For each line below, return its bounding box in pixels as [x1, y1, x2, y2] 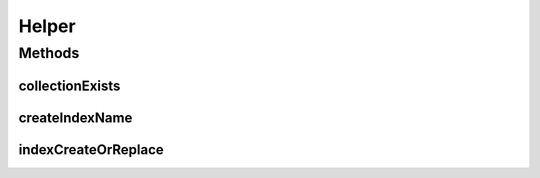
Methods [18, 44, 80, 62]
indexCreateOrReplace [18, 141, 164, 158]
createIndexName [18, 109, 133, 126]
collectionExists [18, 77, 121, 94]
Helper [18, 15, 76, 37]
